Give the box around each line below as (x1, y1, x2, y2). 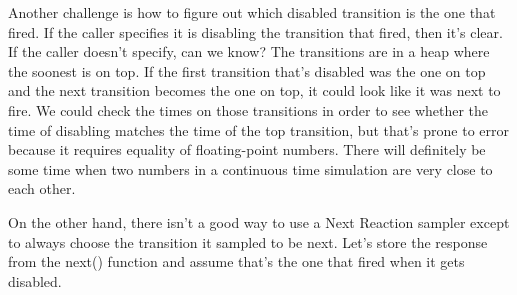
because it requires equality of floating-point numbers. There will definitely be (8, 139, 486, 160)
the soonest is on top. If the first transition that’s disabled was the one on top (8, 60, 486, 81)
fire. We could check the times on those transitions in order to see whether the (8, 99, 489, 120)
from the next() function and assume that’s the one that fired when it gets (8, 251, 465, 272)
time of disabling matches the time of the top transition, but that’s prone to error (8, 119, 510, 140)
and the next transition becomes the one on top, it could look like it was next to (8, 80, 501, 101)
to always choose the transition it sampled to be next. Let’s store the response (8, 231, 488, 252)
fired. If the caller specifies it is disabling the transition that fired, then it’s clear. (8, 21, 503, 42)
